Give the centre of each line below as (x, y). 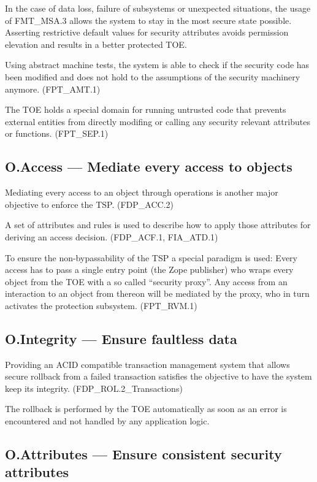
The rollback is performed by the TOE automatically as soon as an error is (146, 409)
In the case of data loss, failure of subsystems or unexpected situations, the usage (158, 8)
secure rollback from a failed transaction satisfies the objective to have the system (158, 376)
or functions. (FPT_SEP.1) (57, 133)
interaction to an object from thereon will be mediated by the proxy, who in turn (157, 293)
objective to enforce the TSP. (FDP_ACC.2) (89, 204)
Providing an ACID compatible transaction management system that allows (147, 364)
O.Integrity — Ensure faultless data (121, 338)
